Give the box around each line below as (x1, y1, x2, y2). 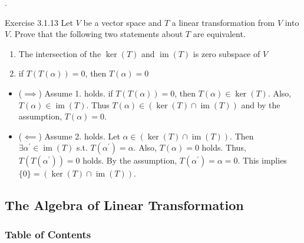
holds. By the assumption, (82, 154, 177, 167)
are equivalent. (193, 28, 246, 40)
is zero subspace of (193, 47, 260, 59)
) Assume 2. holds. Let (38, 129, 120, 142)
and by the (241, 98, 280, 111)
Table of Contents (5, 227, 91, 241)
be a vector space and (83, 16, 162, 28)
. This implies (237, 154, 287, 167)
